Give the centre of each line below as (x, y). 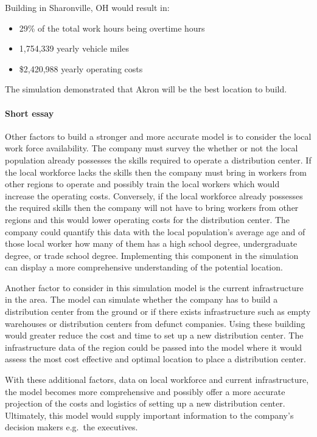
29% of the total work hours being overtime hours (112, 28)
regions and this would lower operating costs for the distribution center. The (148, 219)
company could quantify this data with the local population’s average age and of (155, 231)
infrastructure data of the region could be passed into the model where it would (154, 347)
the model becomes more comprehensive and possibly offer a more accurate (145, 391)
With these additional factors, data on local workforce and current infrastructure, (157, 380)
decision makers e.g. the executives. (71, 427)
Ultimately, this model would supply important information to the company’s (149, 415)
